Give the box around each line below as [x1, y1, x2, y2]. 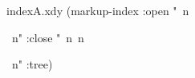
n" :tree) [11, 56, 53, 72]
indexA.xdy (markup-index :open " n [6, 2, 189, 18]
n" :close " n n [11, 29, 84, 45]
